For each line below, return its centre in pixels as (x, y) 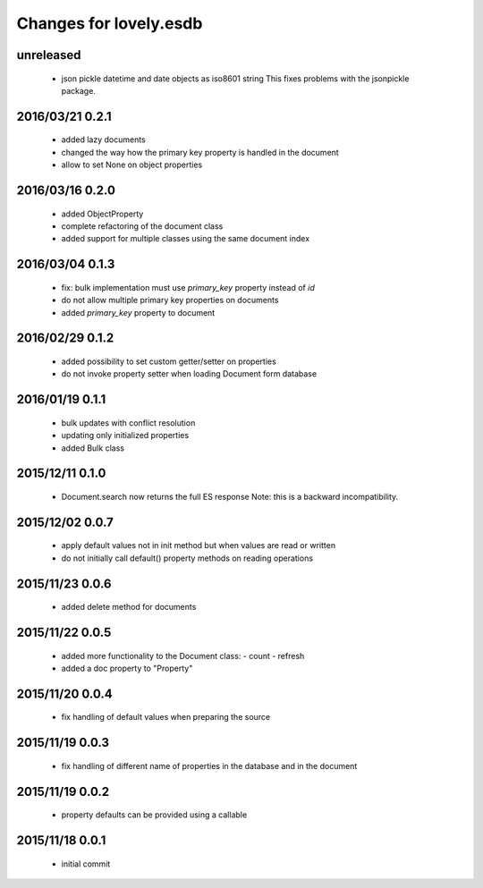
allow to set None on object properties (132, 165)
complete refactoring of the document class (142, 226)
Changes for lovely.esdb (110, 23)
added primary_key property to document (138, 312)
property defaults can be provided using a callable (154, 815)
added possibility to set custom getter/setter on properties (169, 361)
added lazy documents (104, 140)
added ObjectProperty (102, 214)
